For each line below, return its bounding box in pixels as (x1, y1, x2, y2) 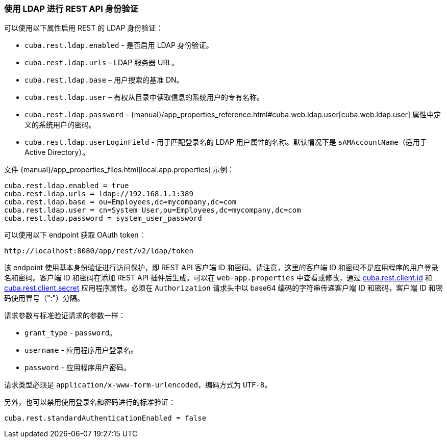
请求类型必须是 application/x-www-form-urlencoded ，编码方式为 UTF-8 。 (4, 380, 272, 389)
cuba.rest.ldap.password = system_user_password (4, 214, 202, 223)
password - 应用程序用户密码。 (24, 363, 131, 372)
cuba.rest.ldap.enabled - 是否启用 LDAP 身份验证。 (24, 41, 213, 50)
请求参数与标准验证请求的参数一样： (4, 311, 126, 320)
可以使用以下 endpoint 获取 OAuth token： (4, 230, 146, 240)
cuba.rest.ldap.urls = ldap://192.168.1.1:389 (4, 190, 193, 198)
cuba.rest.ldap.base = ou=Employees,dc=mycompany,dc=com (4, 198, 237, 206)
